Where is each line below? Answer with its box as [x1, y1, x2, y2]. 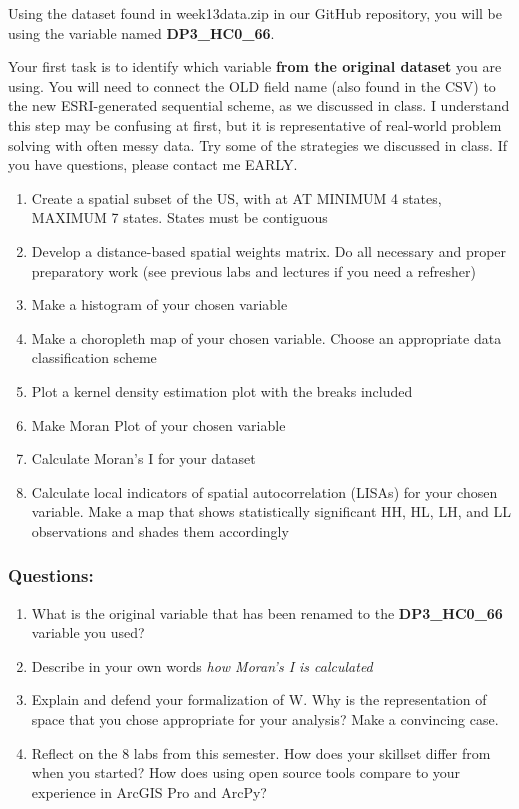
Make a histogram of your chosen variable [31, 294, 288, 315]
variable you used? [31, 622, 145, 643]
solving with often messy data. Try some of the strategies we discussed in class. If [8, 134, 508, 155]
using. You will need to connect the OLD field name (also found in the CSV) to [8, 75, 496, 96]
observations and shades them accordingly [31, 520, 289, 541]
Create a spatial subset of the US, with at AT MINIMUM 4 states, [31, 187, 442, 208]
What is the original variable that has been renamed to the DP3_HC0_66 [31, 602, 503, 623]
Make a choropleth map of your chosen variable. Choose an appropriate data [31, 327, 502, 348]
